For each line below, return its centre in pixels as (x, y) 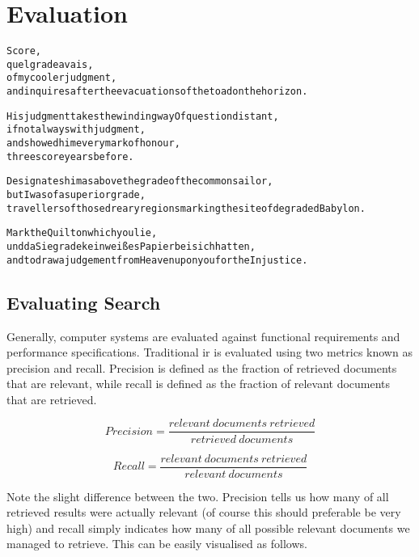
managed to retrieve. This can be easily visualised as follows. (157, 544)
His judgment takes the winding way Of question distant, (143, 116)
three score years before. (70, 156)
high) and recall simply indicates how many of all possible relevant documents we (208, 527)
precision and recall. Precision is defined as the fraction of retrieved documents (202, 367)
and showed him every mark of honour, (93, 143)
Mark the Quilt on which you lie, (82, 233)
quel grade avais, (50, 64)
